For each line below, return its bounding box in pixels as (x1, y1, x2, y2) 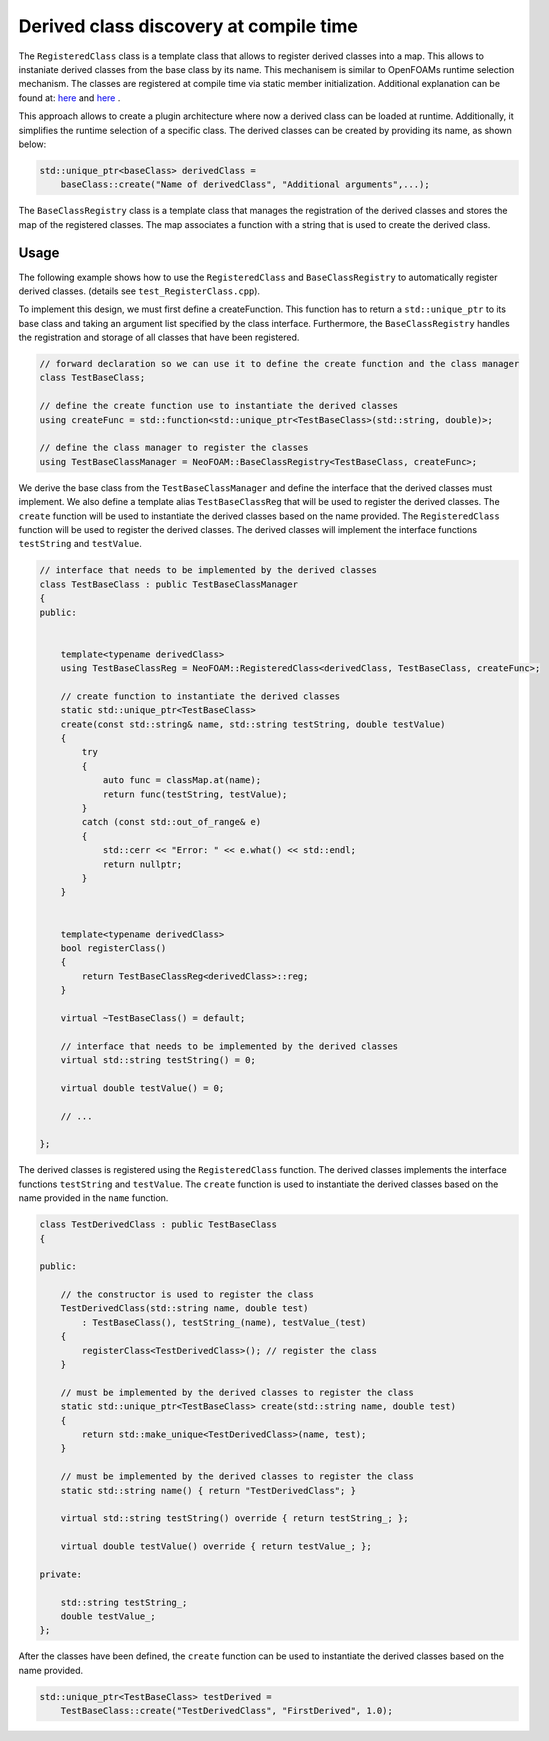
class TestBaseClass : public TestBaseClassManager (39, 578, 299, 590)
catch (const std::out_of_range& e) (81, 816, 262, 828)
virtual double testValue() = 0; (60, 1082, 225, 1094)
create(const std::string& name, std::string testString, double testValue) (60, 718, 446, 730)
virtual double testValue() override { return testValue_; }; (60, 1541, 372, 1552)
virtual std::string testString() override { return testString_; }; (60, 1513, 409, 1524)
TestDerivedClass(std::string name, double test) (60, 1303, 309, 1314)
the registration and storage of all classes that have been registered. (18, 331, 300, 344)
